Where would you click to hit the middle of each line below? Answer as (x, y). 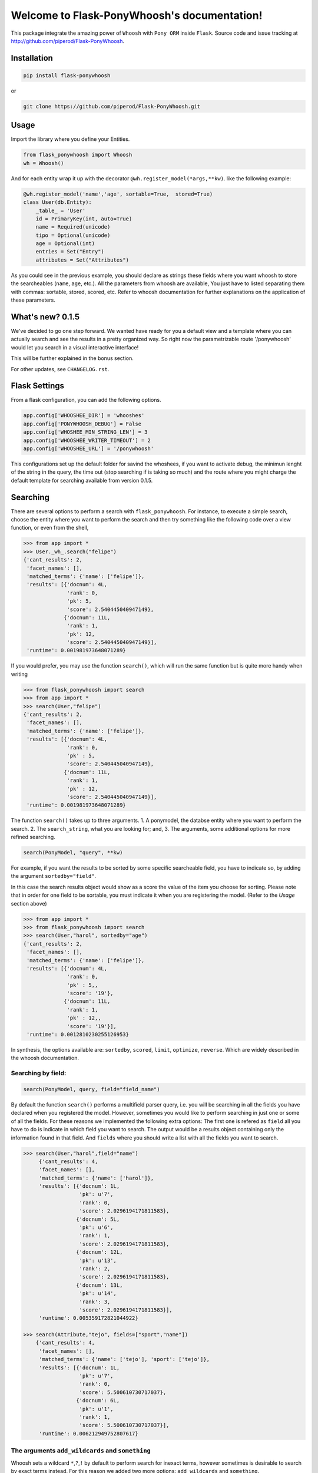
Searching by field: (39, 1074)
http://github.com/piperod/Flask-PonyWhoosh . (68, 41)
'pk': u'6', (97, 1228)
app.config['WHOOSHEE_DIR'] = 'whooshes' (84, 416)
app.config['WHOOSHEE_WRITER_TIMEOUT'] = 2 (87, 440)
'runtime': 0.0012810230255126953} (78, 1035)
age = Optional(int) (65, 244)
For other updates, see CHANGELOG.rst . (60, 369)
